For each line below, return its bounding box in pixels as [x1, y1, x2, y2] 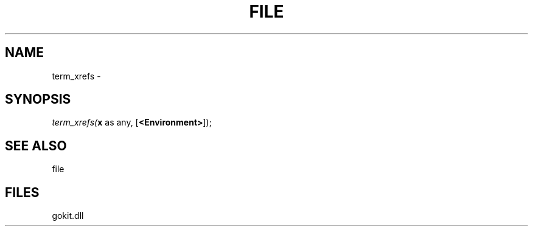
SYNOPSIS [5, 92, 71, 107]
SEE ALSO [5, 138, 67, 153]
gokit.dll [52, 210, 84, 221]
